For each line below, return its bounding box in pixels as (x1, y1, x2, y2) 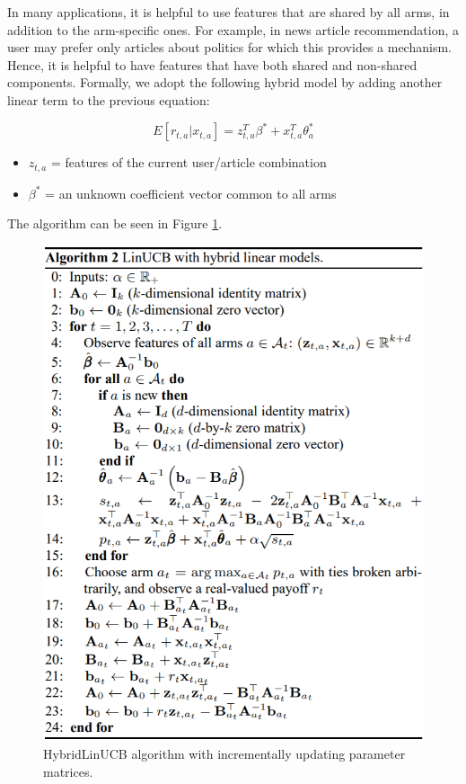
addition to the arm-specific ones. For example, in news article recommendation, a (7, 20, 460, 39)
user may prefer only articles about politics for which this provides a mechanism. (7, 38, 452, 57)
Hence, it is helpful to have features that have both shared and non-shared (7, 55, 418, 74)
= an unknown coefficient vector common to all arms (45, 183, 337, 202)
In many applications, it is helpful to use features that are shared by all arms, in (7, 3, 450, 21)
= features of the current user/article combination (50, 153, 327, 172)
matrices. (43, 762, 93, 780)
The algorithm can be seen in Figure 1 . (7, 214, 223, 233)
